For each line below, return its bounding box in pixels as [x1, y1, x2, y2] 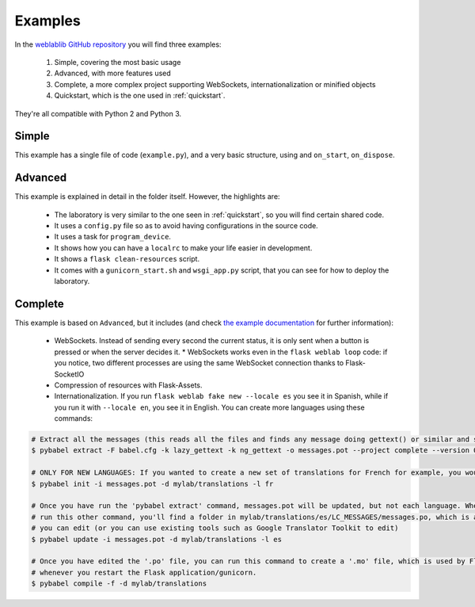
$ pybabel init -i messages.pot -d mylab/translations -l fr [31, 479, 274, 488]
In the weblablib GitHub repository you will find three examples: [14, 40, 222, 49]
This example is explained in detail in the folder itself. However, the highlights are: [14, 192, 280, 201]
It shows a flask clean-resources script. [54, 254, 200, 264]
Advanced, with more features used [54, 68, 172, 78]
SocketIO [54, 369, 85, 379]
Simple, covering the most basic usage [54, 57, 181, 67]
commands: [54, 414, 93, 423]
